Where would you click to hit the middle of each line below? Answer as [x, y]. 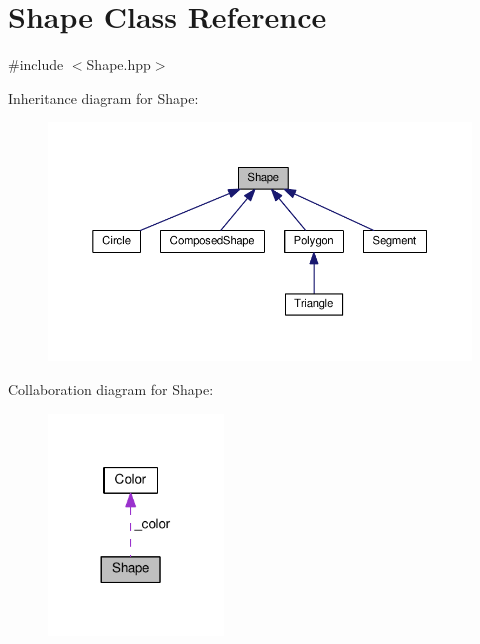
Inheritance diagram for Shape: [103, 97]
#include [36, 64]
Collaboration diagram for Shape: [111, 388]
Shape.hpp [118, 64]
